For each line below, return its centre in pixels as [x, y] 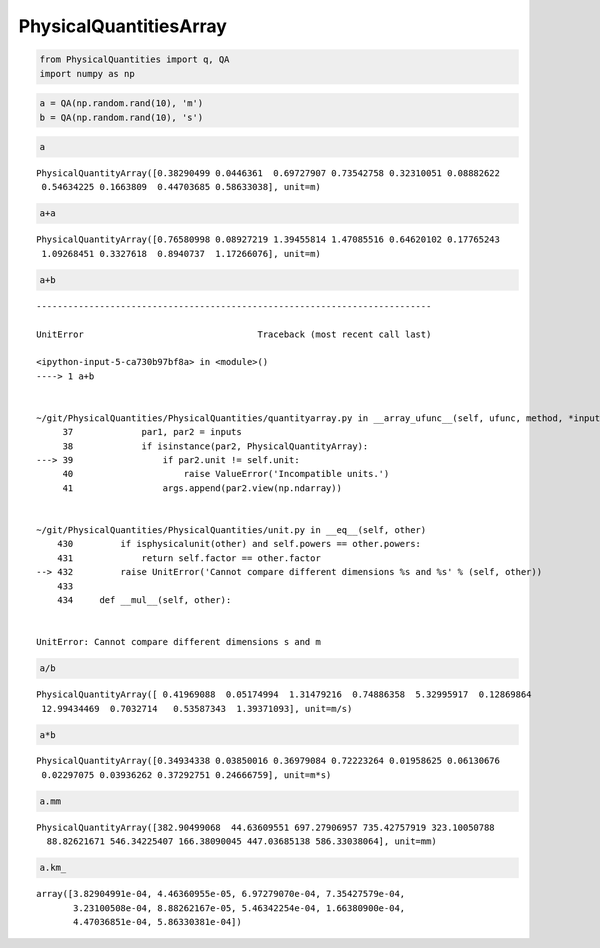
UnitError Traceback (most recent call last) [234, 334]
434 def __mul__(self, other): [144, 599]
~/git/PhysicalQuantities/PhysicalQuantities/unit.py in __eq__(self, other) [231, 530]
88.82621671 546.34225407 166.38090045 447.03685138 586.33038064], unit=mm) [241, 841]
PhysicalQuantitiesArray [122, 26]
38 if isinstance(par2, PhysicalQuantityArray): [215, 446]
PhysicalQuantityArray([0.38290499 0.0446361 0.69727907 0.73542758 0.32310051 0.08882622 [268, 173]
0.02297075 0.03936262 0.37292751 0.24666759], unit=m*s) [186, 774]
